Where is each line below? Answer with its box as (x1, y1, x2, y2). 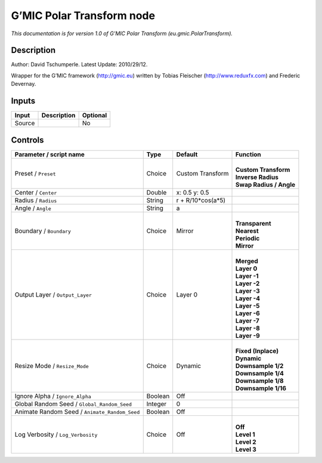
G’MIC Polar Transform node (11, 9, 155, 22)
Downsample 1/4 (236, 369, 284, 377)
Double (146, 188, 167, 196)
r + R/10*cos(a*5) (176, 196, 226, 204)
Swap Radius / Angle (236, 180, 296, 189)
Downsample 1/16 (236, 384, 286, 392)
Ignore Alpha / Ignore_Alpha (14, 391, 92, 400)
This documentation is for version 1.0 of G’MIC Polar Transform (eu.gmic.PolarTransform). (11, 30, 233, 37)
